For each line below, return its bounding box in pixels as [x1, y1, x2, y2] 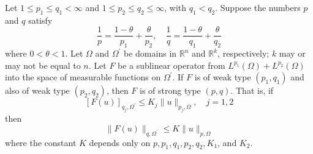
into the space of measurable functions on [5, 71, 161, 83]
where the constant [5, 136, 77, 149]
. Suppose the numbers [215, 1, 301, 13]
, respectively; [217, 47, 270, 60]
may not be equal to [5, 58, 81, 71]
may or [279, 47, 306, 60]
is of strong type [140, 84, 201, 97]
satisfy [28, 13, 53, 26]
